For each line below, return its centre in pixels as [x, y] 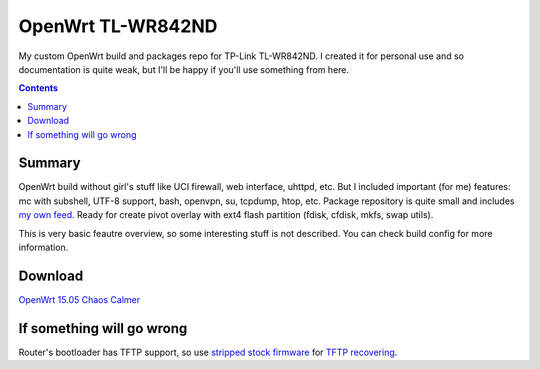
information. [43, 247]
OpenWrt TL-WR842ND [118, 26]
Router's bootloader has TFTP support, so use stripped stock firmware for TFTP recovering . [208, 352]
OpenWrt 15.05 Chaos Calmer [79, 299]
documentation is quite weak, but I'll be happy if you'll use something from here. [184, 69]
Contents [38, 88]
